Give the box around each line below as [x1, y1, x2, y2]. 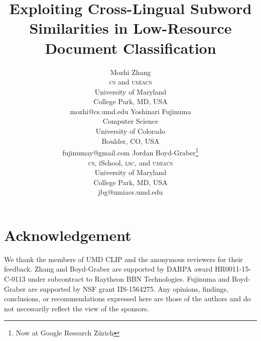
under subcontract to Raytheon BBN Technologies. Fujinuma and [28, 274, 230, 284]
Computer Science [102, 116, 159, 126]
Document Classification [45, 37, 216, 58]
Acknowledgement [4, 224, 132, 245]
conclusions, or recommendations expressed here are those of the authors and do [4, 293, 251, 304]
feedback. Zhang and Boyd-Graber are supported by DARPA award [4, 264, 213, 274]
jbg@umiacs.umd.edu [98, 187, 163, 197]
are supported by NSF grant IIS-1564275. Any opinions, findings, [28, 283, 228, 294]
